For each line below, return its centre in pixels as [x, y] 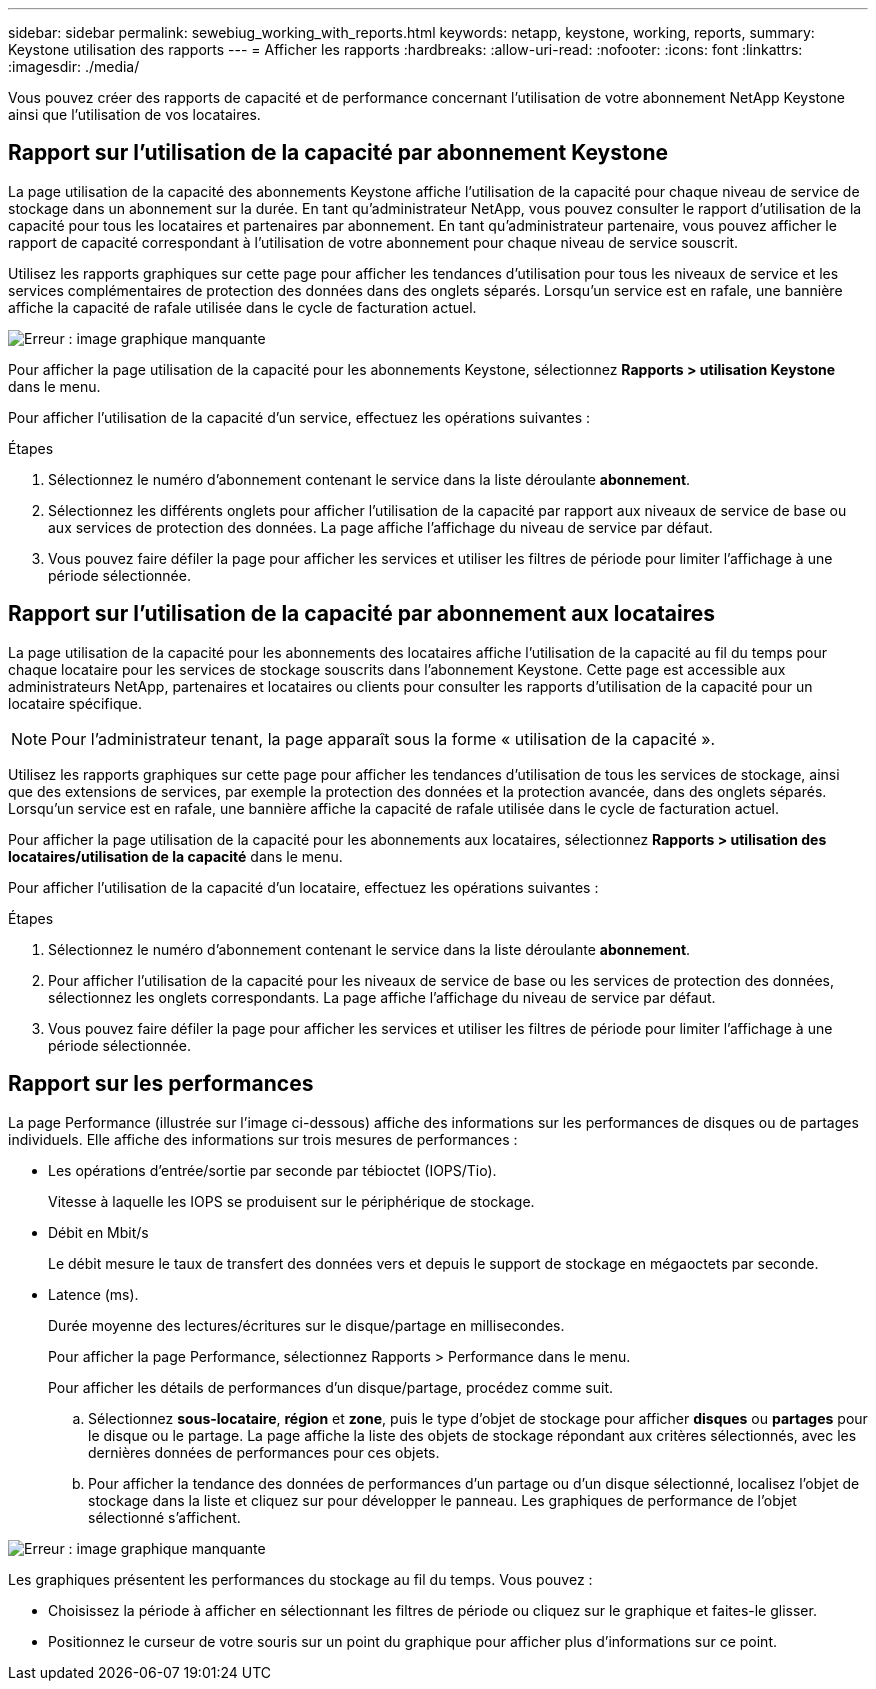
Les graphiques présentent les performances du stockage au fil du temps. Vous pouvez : [300, 1579]
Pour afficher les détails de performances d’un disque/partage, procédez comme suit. [331, 1387]
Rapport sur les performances [161, 1084]
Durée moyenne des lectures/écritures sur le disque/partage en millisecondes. [306, 1325]
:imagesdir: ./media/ [74, 66]
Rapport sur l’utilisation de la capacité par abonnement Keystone [338, 153]
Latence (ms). [93, 1294]
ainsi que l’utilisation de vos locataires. [134, 114]
